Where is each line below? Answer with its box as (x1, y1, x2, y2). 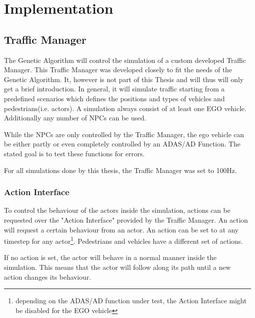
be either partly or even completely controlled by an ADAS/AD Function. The (4, 139, 241, 149)
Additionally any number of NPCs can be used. (4, 113, 147, 123)
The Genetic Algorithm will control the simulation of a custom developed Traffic (4, 55, 246, 65)
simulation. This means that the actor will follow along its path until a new (4, 261, 231, 272)
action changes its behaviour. (4, 271, 91, 282)
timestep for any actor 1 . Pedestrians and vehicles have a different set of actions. (4, 234, 243, 246)
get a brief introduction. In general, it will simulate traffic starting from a (4, 84, 225, 94)
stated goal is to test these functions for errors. (4, 148, 145, 158)
